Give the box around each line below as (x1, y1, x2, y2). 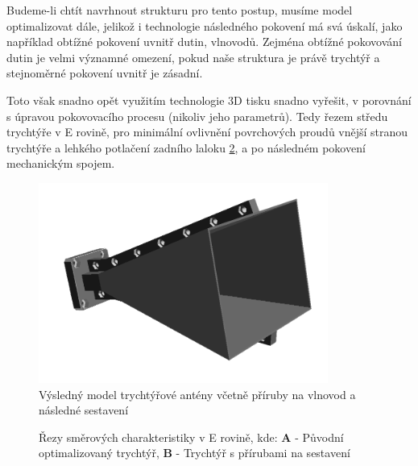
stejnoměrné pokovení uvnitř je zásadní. (6, 64, 203, 81)
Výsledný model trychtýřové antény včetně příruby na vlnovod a (39, 385, 356, 402)
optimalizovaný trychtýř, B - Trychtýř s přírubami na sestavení (39, 444, 350, 461)
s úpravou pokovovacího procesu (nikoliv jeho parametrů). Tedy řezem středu (6, 107, 388, 124)
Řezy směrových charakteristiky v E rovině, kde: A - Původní (39, 428, 344, 445)
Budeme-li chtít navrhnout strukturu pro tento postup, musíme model (6, 2, 353, 18)
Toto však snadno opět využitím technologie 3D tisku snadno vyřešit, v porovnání (6, 91, 412, 108)
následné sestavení (39, 402, 129, 418)
